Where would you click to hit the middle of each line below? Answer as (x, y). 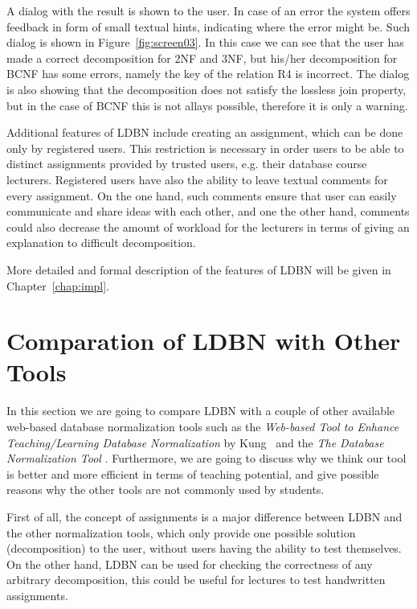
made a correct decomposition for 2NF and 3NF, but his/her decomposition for (202, 58)
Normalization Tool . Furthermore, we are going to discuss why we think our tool (206, 458)
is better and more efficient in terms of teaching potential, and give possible (193, 473)
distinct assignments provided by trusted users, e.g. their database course (187, 164)
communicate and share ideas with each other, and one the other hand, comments (208, 211)
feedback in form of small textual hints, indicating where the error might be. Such (208, 26)
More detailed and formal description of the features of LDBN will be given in (199, 269)
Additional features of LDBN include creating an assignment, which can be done (205, 132)
